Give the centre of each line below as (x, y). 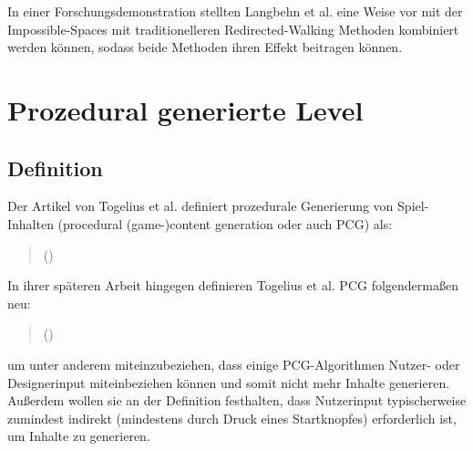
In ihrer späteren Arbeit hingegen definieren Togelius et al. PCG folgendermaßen (233, 285)
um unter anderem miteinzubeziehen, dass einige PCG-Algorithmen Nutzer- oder (234, 364)
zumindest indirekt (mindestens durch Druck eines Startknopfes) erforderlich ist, (232, 418)
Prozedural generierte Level (185, 109)
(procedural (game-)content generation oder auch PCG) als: (225, 223)
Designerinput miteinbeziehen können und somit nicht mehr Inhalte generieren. (229, 382)
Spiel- (413, 206)
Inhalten (31, 223)
